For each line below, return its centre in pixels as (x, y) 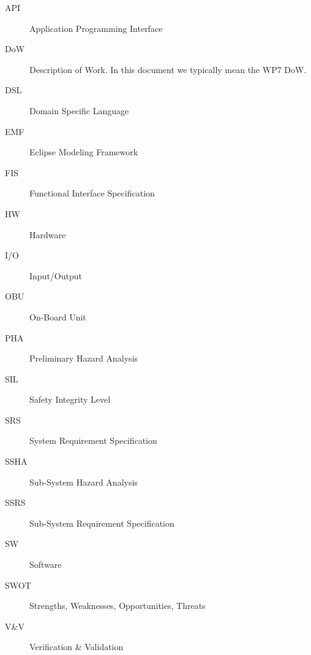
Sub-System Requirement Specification (102, 523)
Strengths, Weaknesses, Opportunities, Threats (118, 606)
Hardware (48, 234)
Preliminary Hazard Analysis (84, 358)
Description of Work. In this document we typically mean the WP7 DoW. (168, 69)
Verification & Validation (77, 647)
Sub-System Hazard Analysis (84, 482)
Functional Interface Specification (92, 193)
